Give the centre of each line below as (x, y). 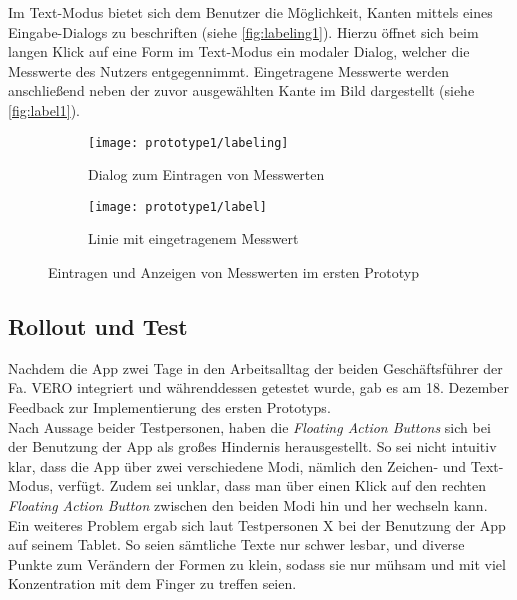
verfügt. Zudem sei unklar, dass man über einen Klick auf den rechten (272, 485)
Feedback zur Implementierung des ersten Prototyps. (169, 407)
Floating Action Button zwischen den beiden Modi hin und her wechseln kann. (248, 505)
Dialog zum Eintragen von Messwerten (206, 174)
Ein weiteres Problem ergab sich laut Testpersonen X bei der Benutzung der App (257, 524)
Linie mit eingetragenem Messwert (193, 238)
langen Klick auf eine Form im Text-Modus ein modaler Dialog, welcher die (239, 51)
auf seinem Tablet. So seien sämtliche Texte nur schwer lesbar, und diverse (236, 544)
